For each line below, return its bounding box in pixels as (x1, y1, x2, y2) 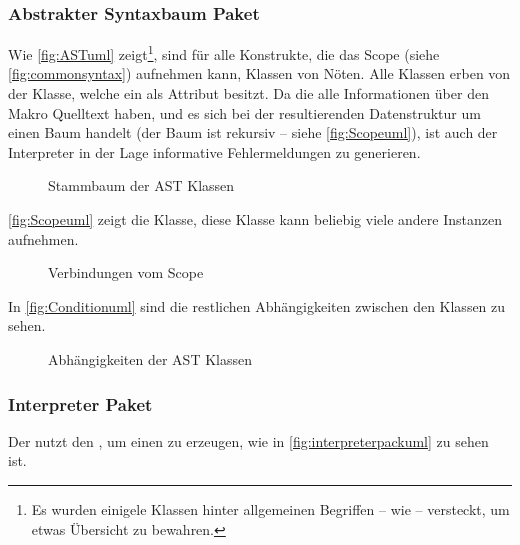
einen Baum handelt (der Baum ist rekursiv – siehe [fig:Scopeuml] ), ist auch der (8, 122, 498, 143)
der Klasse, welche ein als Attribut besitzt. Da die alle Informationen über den (8, 83, 489, 104)
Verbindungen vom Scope (48, 262, 204, 283)
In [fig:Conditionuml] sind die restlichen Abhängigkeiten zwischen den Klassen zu (8, 295, 506, 316)
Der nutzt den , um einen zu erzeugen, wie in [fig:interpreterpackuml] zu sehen (8, 430, 489, 451)
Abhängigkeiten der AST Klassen (48, 349, 252, 369)
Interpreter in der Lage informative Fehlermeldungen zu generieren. (8, 141, 421, 162)
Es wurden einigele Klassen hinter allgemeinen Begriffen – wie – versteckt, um (31, 499, 510, 519)
